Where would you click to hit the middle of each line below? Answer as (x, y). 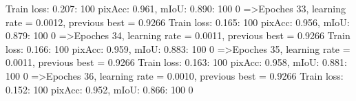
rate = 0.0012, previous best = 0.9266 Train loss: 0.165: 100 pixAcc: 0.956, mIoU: (178, 22)
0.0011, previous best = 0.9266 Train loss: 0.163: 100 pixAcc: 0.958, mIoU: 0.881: (176, 62)
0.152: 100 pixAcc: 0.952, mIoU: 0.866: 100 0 (100, 89)
